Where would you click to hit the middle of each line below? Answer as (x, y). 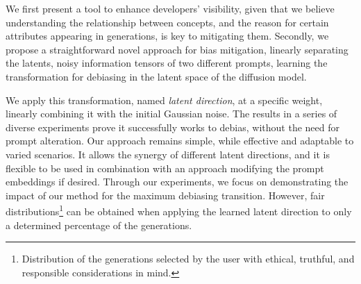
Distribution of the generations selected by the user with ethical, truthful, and (188, 259)
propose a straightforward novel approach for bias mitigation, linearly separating (177, 49)
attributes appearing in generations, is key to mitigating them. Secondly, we (167, 36)
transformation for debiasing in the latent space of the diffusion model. (156, 76)
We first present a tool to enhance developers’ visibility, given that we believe (170, 8)
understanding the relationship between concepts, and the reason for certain (167, 22)
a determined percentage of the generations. (99, 225)
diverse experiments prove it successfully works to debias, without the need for (173, 127)
